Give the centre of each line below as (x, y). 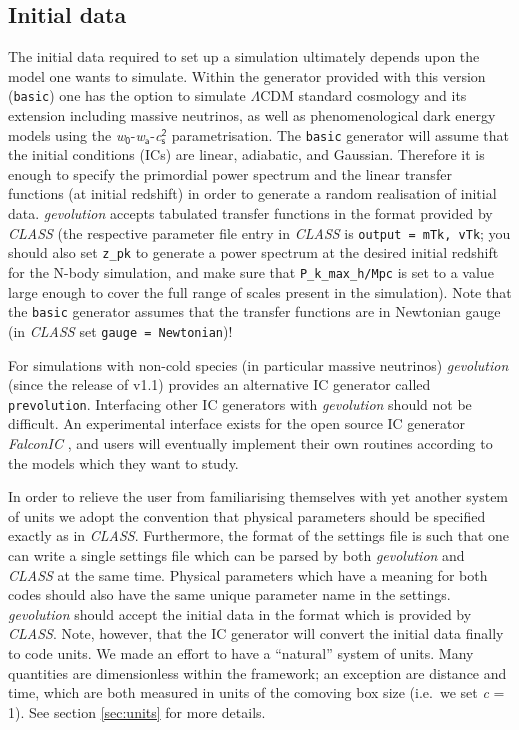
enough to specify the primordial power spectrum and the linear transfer (230, 173)
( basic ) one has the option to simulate (127, 95)
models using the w (67, 134)
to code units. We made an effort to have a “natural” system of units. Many (241, 652)
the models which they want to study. (123, 462)
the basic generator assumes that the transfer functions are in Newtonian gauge (254, 311)
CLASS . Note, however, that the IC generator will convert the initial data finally (256, 633)
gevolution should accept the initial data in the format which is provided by (240, 613)
